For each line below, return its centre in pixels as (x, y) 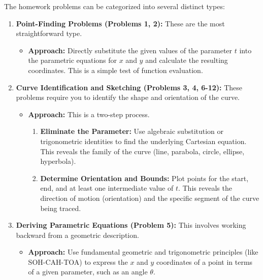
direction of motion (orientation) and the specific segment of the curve (150, 198)
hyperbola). (58, 161)
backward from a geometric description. (77, 235)
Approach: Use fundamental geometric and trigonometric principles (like (143, 252)
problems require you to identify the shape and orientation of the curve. (128, 97)
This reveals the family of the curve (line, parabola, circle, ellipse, (142, 151)
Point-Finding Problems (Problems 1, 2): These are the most (120, 23)
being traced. (61, 208)
